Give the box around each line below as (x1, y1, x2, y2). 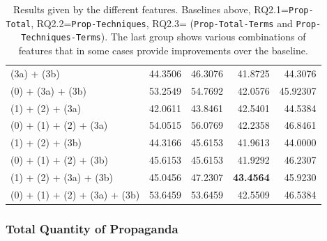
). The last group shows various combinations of (100, 29, 306, 44)
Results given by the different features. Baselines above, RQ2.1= (13, 2, 289, 16)
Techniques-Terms (21, 33, 101, 43)
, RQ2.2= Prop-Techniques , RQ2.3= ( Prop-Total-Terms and (31, 15, 293, 30)
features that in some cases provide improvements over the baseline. (18, 42, 308, 57)
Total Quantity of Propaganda (6, 219, 178, 237)
